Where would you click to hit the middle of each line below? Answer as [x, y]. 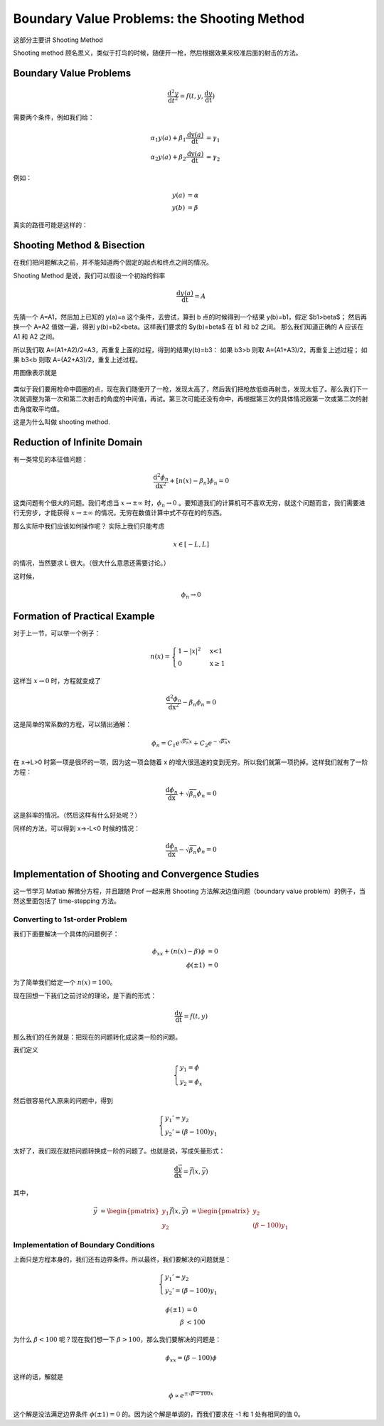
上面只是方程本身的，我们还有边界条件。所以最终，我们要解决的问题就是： [122, 1259]
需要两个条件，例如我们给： [54, 117]
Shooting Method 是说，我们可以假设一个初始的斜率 [89, 275]
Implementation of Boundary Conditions [84, 1245]
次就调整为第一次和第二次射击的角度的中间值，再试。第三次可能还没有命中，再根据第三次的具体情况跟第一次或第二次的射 [191, 399]
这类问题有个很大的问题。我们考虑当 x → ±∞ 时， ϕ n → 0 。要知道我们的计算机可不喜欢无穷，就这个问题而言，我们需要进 [189, 503]
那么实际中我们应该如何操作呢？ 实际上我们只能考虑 [89, 526]
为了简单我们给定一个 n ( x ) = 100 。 [65, 983]
